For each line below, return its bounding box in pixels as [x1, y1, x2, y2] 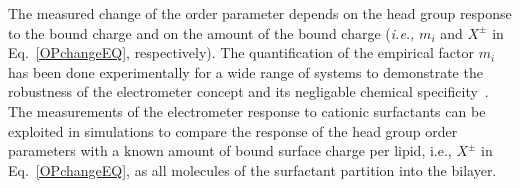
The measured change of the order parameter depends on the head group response [8, 3, 512, 23]
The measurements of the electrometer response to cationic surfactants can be [8, 100, 486, 121]
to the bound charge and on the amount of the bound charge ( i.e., [8, 22, 415, 43]
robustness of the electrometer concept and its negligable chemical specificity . [8, 81, 489, 102]
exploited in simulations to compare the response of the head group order [8, 120, 458, 141]
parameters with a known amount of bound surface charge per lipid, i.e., [8, 140, 452, 161]
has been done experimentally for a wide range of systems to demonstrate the [8, 61, 483, 82]
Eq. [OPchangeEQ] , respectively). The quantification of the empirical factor [8, 42, 474, 63]
